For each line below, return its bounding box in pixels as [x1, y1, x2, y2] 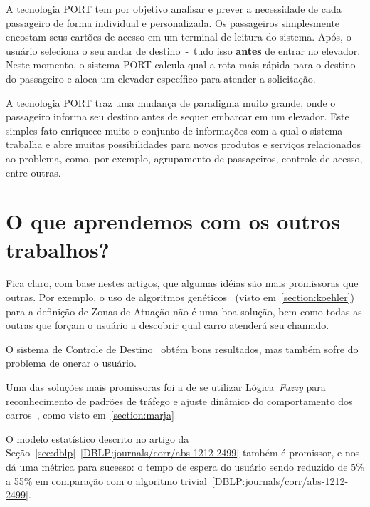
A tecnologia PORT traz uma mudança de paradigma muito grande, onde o [6, 95, 336, 110]
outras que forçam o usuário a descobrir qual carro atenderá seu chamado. [6, 318, 329, 333]
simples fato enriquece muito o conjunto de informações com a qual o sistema [6, 122, 343, 137]
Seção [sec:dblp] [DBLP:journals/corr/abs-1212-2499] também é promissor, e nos [6, 445, 360, 460]
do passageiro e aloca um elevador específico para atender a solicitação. [6, 70, 316, 85]
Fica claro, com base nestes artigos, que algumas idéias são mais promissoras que [6, 276, 359, 291]
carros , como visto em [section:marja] [6, 407, 174, 422]
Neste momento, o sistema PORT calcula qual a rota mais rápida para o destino [6, 57, 356, 72]
